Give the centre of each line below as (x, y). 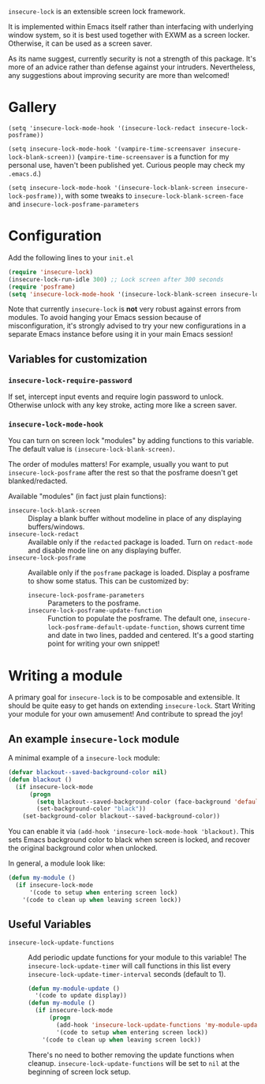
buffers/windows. (56, 527)
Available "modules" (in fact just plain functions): (88, 497)
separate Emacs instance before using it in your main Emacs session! (121, 334)
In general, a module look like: (57, 863)
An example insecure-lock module (94, 739)
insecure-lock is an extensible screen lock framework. (97, 11)
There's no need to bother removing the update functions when (131, 1055)
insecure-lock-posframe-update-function (95, 611)
